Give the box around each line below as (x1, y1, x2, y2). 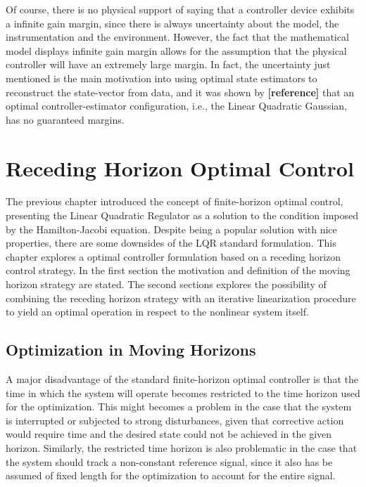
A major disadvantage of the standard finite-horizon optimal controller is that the (6, 372, 358, 387)
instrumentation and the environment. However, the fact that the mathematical (6, 30, 349, 44)
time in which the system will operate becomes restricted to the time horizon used (6, 385, 360, 400)
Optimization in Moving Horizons (6, 339, 256, 361)
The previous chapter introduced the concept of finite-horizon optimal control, (6, 194, 343, 209)
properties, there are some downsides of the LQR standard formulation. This (6, 235, 336, 250)
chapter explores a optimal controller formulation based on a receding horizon (6, 249, 341, 264)
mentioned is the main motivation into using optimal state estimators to (6, 70, 317, 85)
